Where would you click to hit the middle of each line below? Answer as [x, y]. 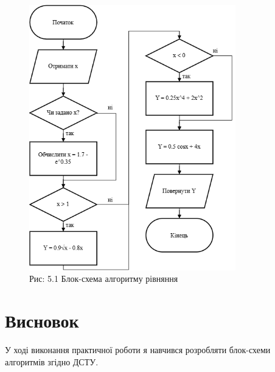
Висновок [42, 321]
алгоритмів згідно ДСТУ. [52, 361]
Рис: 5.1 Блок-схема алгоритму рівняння [104, 279]
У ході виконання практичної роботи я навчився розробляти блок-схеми [138, 349]
